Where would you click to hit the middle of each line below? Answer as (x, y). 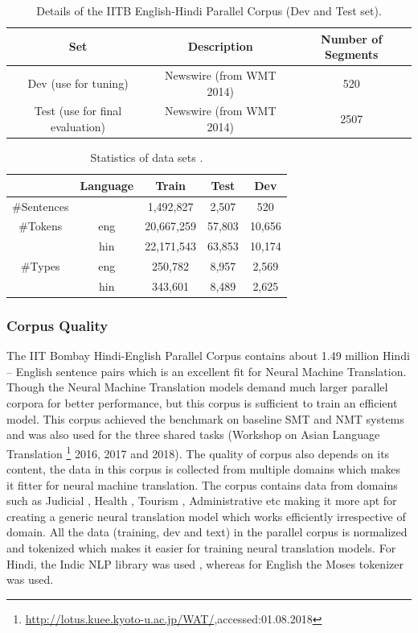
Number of (352, 38)
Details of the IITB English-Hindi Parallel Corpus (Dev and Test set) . (209, 10)
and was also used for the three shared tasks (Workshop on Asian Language (193, 434)
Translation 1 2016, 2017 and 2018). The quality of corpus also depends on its (198, 452)
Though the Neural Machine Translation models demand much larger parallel (197, 387)
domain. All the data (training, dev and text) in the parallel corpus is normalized (207, 532)
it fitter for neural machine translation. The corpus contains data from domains (202, 484)
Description (220, 46)
